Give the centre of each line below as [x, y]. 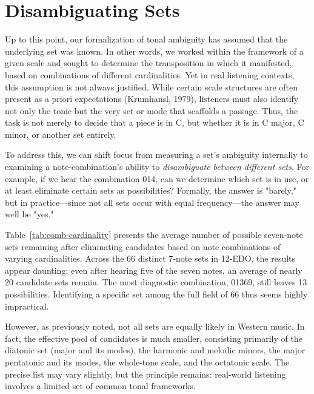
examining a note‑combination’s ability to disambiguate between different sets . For [157, 167]
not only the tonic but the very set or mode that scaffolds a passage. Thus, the [152, 110]
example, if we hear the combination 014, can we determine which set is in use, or [157, 178]
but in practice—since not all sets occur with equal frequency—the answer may [152, 202]
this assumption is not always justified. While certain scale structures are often [152, 87]
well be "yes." [29, 214]
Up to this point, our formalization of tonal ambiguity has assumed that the [146, 39]
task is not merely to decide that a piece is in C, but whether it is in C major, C [155, 122]
